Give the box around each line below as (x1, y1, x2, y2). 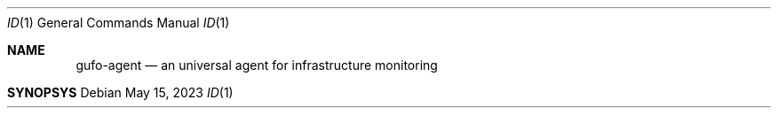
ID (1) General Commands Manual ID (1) (7, 15, 230, 30)
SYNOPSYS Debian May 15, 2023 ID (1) (7, 85, 234, 100)
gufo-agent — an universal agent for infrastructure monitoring (75, 57, 438, 73)
